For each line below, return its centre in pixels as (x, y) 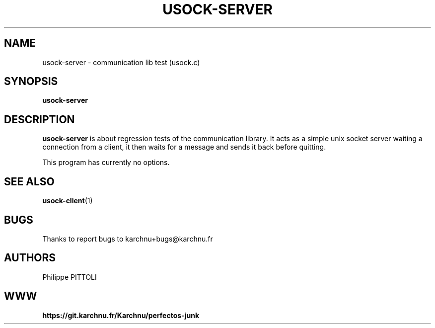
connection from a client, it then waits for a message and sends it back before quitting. (184, 147)
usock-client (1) (68, 201)
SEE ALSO (29, 181)
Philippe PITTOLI (70, 277)
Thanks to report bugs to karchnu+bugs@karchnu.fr (128, 239)
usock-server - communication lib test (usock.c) (121, 62)
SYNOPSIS (31, 82)
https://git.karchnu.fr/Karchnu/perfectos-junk (121, 315)
